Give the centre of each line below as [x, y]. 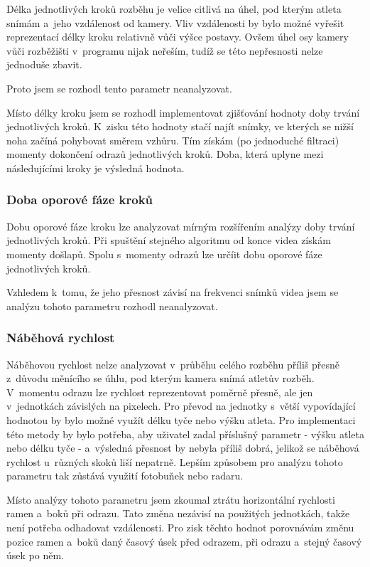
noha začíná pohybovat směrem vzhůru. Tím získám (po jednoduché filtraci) [173, 140]
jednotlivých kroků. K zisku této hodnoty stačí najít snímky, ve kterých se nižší [180, 126]
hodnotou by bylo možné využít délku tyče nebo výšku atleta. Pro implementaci [181, 419]
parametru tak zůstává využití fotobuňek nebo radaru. [125, 476]
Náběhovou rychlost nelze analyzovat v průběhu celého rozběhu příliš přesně [173, 364]
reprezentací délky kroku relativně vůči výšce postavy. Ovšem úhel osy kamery [178, 37]
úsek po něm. [35, 555]
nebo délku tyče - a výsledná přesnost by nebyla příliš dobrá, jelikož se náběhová [183, 448]
